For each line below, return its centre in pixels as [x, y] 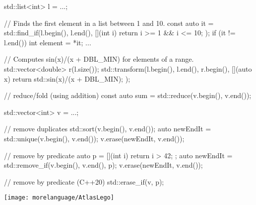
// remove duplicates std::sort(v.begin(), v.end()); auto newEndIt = [108, 129]
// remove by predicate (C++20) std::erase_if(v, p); [84, 181]
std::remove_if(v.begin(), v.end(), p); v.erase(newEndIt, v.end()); [103, 165]
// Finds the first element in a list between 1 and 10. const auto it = [109, 23]
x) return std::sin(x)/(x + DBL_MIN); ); [67, 78]
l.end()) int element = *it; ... [48, 42]
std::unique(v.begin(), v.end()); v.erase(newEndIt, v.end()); [94, 138]
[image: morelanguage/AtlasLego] [59, 198]
